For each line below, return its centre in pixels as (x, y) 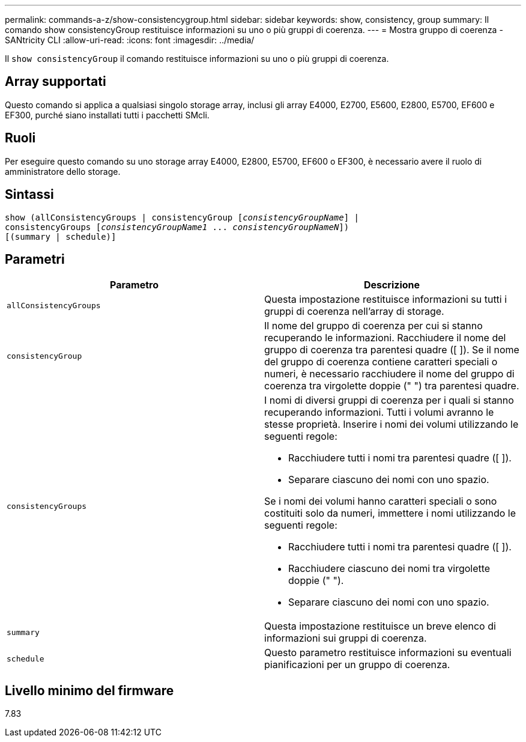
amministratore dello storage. (63, 171)
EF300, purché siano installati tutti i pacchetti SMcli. (107, 115)
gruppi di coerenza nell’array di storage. (354, 312)
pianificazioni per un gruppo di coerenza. (357, 665)
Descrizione (392, 285)
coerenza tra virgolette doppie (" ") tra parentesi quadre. (392, 386)
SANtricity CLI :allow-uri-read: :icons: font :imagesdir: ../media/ (130, 40)
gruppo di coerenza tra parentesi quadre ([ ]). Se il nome (392, 350)
